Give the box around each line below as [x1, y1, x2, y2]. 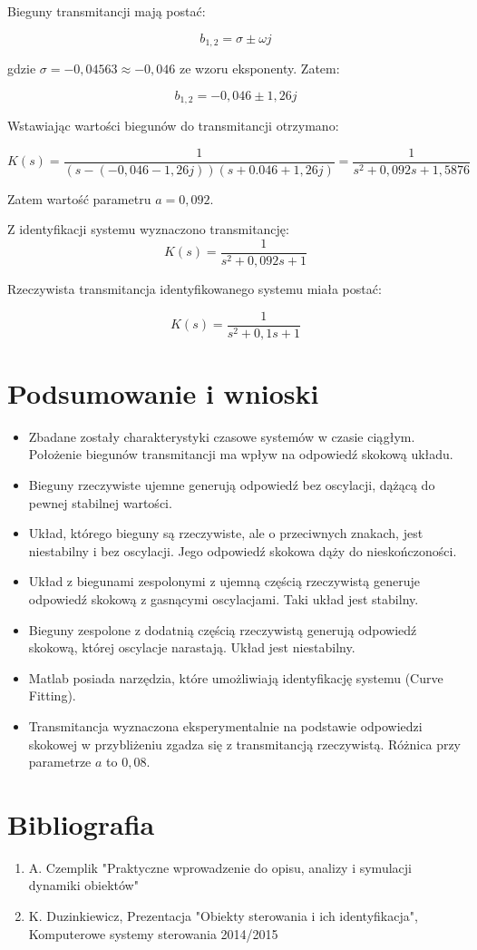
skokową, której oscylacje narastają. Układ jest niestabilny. [28, 638, 355, 657]
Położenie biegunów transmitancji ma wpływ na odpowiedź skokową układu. [28, 445, 453, 464]
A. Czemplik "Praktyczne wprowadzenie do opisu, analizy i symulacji [28, 857, 412, 877]
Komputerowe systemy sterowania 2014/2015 [28, 924, 278, 943]
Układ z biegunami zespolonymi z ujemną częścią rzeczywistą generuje [28, 572, 420, 591]
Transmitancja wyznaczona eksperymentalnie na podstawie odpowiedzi [28, 716, 423, 735]
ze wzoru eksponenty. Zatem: [179, 59, 340, 78]
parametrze [28, 752, 92, 771]
